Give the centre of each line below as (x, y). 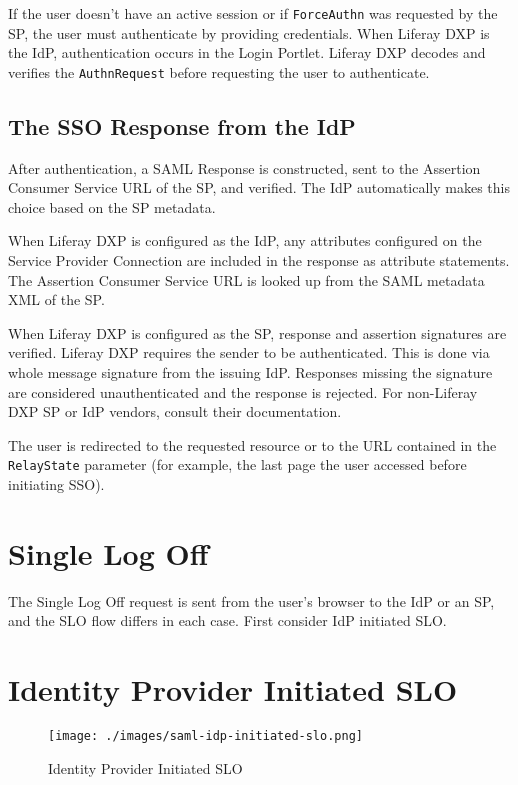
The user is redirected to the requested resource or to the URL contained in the (252, 444)
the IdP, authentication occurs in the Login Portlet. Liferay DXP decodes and (247, 52)
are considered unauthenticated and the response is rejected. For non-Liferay (243, 391)
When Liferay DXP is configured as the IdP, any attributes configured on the (245, 240)
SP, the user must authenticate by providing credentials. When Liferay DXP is (249, 32)
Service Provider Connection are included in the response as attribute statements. (259, 260)
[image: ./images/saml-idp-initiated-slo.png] (205, 736)
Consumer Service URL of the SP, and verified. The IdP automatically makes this (259, 187)
